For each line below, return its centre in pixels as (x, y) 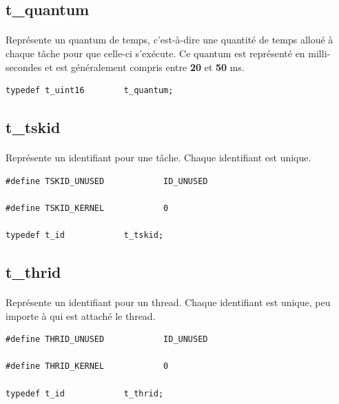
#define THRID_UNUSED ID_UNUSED (107, 340)
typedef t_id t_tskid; (85, 235)
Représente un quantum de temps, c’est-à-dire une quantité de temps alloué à (169, 40)
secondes (24, 67)
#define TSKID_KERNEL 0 (87, 208)
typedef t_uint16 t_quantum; (90, 91)
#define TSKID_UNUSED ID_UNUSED (107, 181)
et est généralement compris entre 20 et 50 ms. (144, 67)
